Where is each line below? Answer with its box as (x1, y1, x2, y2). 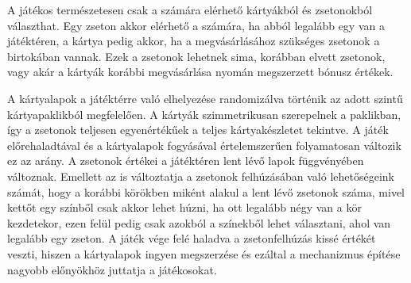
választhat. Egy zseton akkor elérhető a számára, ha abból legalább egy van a (7, 17, 385, 33)
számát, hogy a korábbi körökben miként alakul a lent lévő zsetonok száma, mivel (7, 183, 405, 200)
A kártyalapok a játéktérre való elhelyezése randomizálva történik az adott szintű (7, 90, 403, 106)
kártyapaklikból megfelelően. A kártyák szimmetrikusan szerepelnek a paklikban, (7, 105, 401, 122)
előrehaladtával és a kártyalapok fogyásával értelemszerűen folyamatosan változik (7, 136, 401, 153)
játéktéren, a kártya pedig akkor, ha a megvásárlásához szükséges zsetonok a (7, 33, 380, 49)
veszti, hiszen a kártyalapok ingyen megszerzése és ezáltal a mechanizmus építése (7, 245, 401, 262)
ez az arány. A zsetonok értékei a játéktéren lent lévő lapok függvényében (7, 152, 364, 169)
